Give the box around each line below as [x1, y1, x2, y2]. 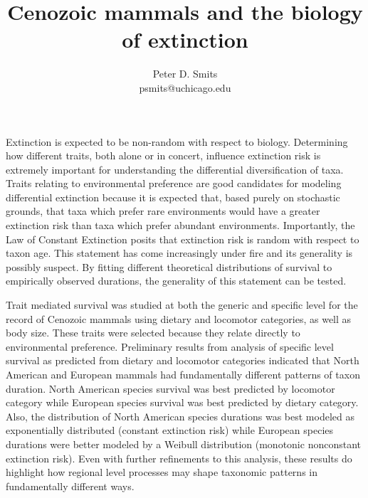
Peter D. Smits [152, 66, 218, 81]
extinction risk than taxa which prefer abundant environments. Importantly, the [6, 218, 355, 233]
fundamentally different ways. [6, 478, 135, 493]
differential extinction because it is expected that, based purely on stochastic [6, 189, 340, 204]
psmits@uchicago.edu [139, 80, 231, 95]
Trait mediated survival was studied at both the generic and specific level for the [6, 297, 358, 312]
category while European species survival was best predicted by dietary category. [6, 395, 359, 410]
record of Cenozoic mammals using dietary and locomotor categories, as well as [6, 311, 352, 326]
